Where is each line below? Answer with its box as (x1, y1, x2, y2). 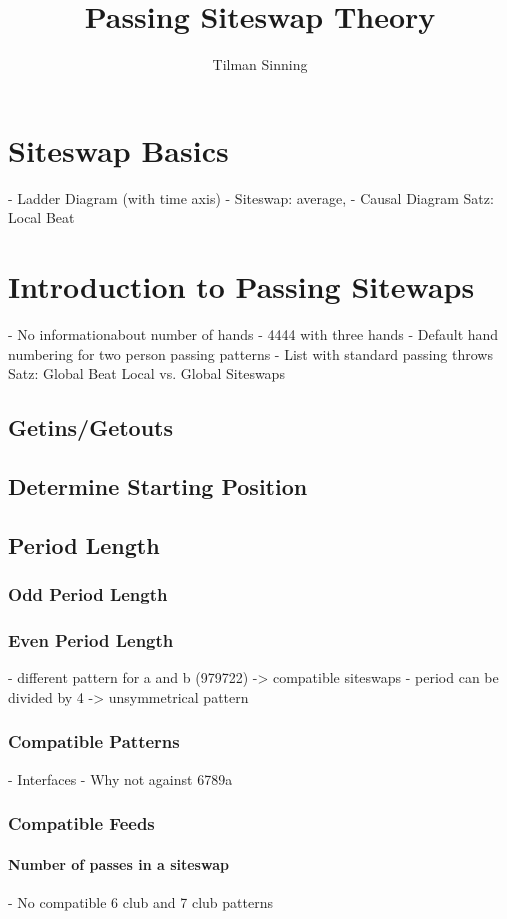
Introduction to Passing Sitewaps (8, 266, 475, 307)
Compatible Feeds (8, 811, 155, 836)
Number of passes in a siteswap (8, 853, 229, 874)
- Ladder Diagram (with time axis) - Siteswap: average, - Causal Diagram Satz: (8, 187, 494, 208)
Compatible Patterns (8, 729, 180, 754)
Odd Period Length (8, 582, 168, 607)
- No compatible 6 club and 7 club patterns (8, 891, 273, 912)
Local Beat (8, 207, 75, 228)
